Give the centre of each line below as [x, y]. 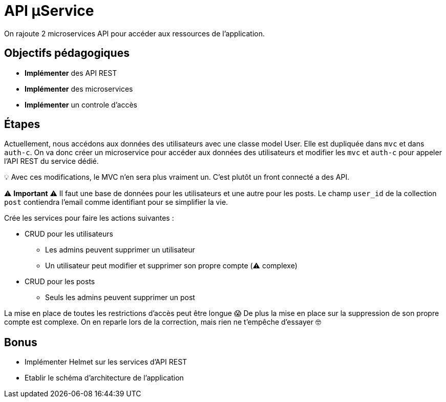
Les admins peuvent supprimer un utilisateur [120, 250]
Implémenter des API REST [71, 73]
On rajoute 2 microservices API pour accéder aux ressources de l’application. [134, 33]
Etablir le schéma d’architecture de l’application [104, 378]
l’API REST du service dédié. [51, 161]
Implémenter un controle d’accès [81, 104]
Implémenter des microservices [79, 89]
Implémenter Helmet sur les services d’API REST [106, 362]
